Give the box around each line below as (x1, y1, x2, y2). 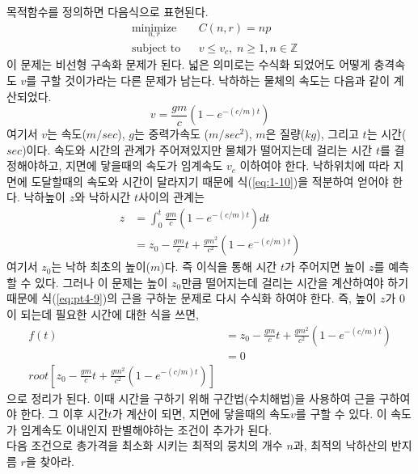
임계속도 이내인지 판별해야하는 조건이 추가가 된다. (20, 421, 272, 438)
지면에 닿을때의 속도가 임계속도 (65, 157, 223, 174)
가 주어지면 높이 (284, 258, 365, 275)
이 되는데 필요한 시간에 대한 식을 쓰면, (6, 305, 199, 322)
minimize (131, 22, 177, 34)
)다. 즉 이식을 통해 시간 (160, 258, 277, 275)
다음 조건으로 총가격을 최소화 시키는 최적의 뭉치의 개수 (6, 437, 283, 454)
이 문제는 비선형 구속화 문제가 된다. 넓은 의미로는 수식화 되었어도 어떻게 (6, 56, 370, 73)
